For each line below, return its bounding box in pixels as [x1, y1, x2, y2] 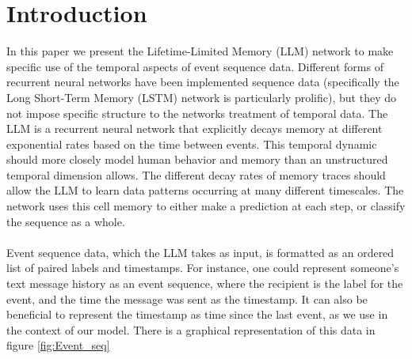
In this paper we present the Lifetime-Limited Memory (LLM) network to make [6, 43, 394, 59]
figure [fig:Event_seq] [6, 337, 110, 353]
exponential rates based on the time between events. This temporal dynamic [6, 135, 377, 152]
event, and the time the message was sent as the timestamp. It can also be [6, 290, 368, 307]
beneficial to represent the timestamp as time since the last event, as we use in [6, 306, 388, 323]
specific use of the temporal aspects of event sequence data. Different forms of [6, 58, 383, 74]
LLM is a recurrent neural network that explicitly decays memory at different [6, 120, 383, 137]
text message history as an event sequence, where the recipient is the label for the [6, 275, 403, 292]
